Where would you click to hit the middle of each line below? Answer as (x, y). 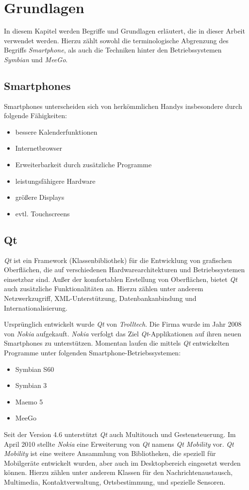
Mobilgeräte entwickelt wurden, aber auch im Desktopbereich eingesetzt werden (122, 463)
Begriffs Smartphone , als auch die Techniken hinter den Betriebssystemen (113, 50)
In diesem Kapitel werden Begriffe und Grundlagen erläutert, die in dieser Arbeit (124, 31)
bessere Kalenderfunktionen (56, 131)
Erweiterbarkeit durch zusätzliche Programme (83, 165)
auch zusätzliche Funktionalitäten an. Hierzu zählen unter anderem (104, 289)
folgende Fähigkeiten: (35, 115)
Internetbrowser (39, 148)
